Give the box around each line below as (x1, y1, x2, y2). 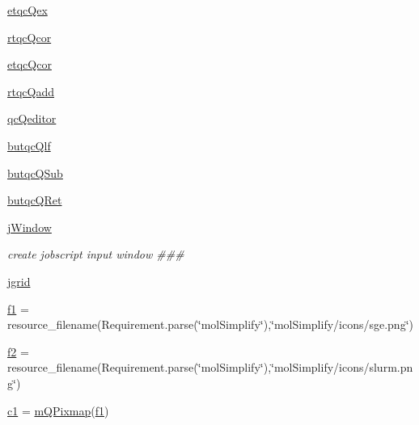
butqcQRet (7, 191, 62, 208)
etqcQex (7, 2, 48, 18)
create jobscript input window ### (7, 246, 184, 263)
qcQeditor (7, 110, 57, 127)
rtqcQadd (7, 82, 55, 99)
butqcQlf (7, 137, 51, 154)
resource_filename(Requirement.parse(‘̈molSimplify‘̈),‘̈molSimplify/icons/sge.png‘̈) (7, 316, 413, 333)
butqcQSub (7, 164, 63, 181)
